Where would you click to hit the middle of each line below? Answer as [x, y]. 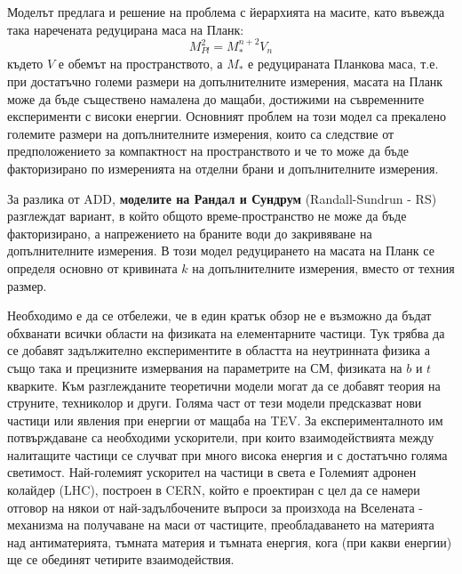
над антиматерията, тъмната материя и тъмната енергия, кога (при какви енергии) [230, 542]
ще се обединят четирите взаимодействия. [121, 559]
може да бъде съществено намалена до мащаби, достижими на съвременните [216, 98]
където [25, 64]
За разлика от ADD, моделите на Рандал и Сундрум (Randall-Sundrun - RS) [222, 198]
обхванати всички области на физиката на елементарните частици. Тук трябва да [226, 332]
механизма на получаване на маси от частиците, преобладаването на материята [221, 525]
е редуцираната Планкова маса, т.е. [343, 64]
